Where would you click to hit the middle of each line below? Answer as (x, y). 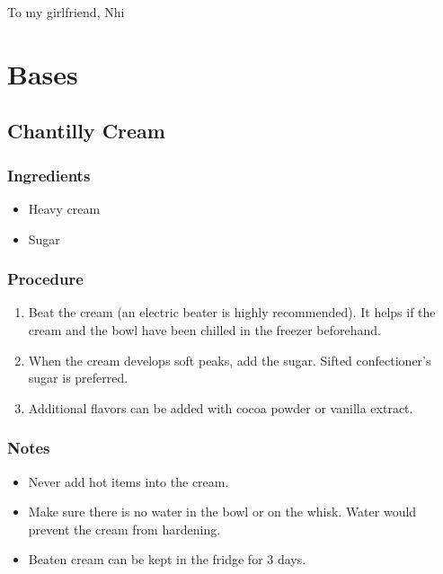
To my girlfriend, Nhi (66, 12)
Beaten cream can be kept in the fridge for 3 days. (167, 559)
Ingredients (49, 175)
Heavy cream (64, 208)
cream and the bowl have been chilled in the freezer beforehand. (204, 329)
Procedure (45, 279)
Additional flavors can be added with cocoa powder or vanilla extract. (221, 407)
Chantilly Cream (86, 131)
